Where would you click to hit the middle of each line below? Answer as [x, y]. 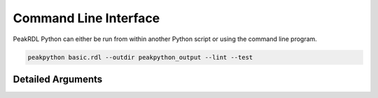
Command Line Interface [86, 18]
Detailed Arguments [58, 79]
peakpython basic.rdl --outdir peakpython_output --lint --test [140, 57]
